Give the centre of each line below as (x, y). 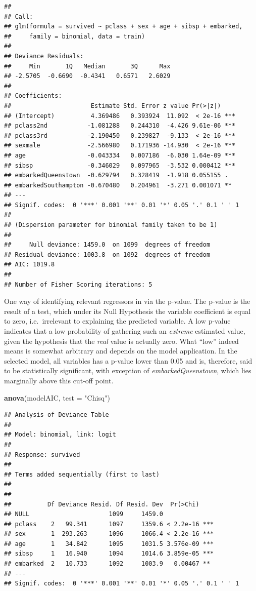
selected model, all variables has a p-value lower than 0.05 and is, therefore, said (128, 360)
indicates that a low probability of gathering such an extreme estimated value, (125, 331)
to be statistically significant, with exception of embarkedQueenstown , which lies (128, 370)
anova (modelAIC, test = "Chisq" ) (57, 397)
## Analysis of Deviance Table (57, 415)
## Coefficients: (33, 96)
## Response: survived (42, 455)
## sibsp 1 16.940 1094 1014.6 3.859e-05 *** (109, 554)
